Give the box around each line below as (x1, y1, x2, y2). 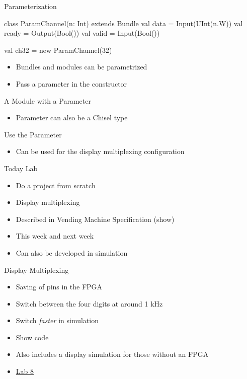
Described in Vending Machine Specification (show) (16, 213, 175, 224)
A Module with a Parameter (4, 95, 91, 106)
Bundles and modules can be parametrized (16, 61, 147, 72)
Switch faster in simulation (16, 315, 99, 326)
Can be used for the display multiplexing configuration (16, 146, 185, 157)
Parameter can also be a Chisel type (16, 112, 128, 123)
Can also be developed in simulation (16, 247, 128, 258)
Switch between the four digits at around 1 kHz (16, 298, 163, 309)
